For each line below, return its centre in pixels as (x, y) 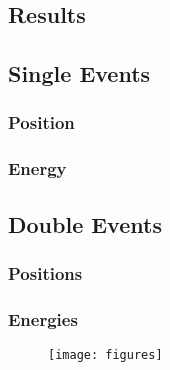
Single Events (79, 73)
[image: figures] (105, 355)
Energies (43, 318)
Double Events (85, 223)
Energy (37, 168)
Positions (45, 272)
